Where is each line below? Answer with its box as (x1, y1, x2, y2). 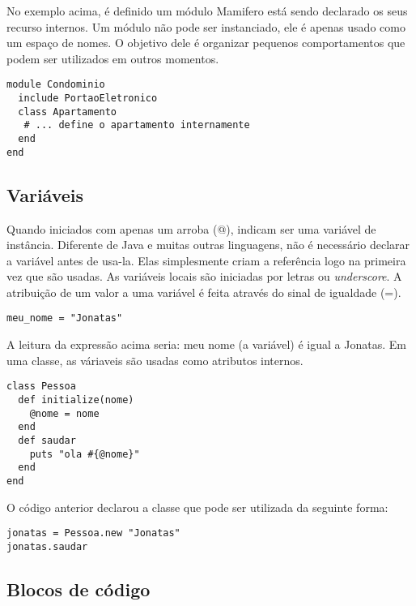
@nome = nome (29, 407, 100, 419)
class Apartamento (18, 105, 117, 118)
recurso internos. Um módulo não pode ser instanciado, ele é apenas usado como (6, 18, 405, 35)
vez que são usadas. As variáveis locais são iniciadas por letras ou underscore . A (6, 268, 402, 285)
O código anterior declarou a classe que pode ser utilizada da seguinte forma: (6, 498, 388, 515)
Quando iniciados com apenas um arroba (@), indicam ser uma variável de (6, 220, 376, 237)
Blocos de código (6, 576, 151, 601)
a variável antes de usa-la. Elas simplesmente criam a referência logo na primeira (6, 251, 406, 269)
